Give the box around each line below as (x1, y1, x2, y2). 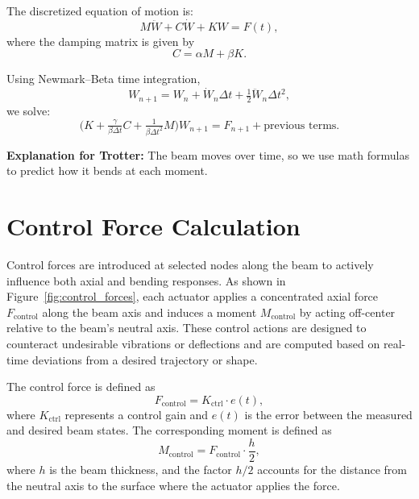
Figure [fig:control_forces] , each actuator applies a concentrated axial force (6, 288, 379, 305)
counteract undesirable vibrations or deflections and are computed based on (6, 335, 380, 351)
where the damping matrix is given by (6, 32, 195, 49)
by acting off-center (299, 303, 396, 320)
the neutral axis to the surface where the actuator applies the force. (6, 476, 340, 493)
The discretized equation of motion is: (6, 2, 193, 19)
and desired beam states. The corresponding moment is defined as (6, 422, 332, 439)
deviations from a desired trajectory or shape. (31, 351, 258, 368)
